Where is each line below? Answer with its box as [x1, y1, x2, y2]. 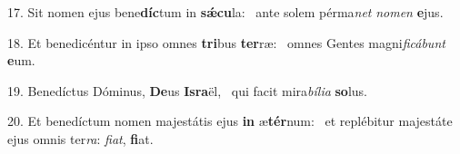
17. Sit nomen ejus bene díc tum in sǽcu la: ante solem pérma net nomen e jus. [7, 3, 444, 21]
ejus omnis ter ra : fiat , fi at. [7, 129, 154, 148]
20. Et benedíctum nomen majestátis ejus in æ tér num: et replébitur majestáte [7, 111, 453, 130]
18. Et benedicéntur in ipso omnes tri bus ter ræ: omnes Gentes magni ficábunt [7, 33, 445, 52]
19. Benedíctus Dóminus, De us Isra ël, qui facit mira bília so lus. [7, 81, 368, 100]
